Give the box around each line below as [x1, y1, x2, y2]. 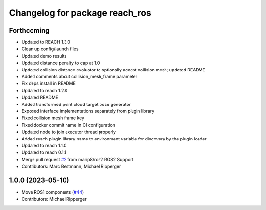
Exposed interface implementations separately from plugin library [21, 108, 155, 114]
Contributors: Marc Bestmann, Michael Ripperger [21, 163, 121, 170]
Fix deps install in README [21, 80, 76, 86]
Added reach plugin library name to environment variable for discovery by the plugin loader [21, 136, 207, 141]
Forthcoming [9, 26, 50, 35]
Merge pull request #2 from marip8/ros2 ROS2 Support [21, 156, 133, 162]
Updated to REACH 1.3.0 [21, 39, 71, 45]
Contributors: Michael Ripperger [21, 196, 87, 202]
